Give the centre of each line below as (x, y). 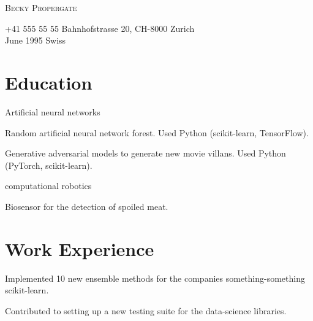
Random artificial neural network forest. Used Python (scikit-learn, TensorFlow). (157, 132)
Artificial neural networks (53, 111)
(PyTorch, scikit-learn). (49, 165)
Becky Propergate (41, 7)
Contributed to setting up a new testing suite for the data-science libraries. (146, 310)
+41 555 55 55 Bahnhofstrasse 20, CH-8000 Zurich (100, 28)
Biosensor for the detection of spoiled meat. (87, 206)
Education (49, 82)
